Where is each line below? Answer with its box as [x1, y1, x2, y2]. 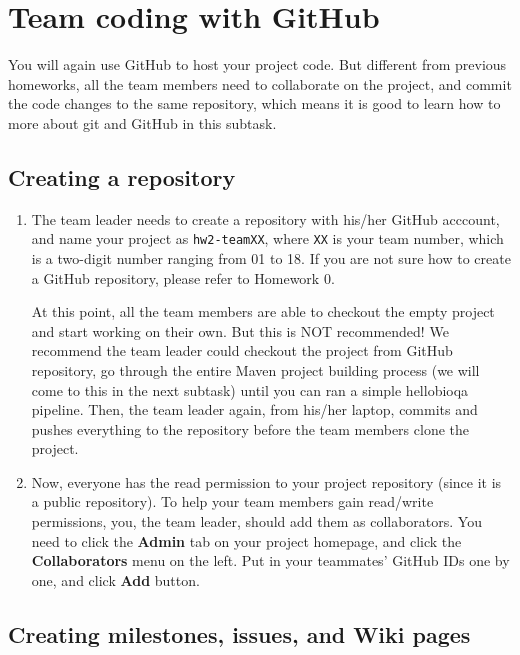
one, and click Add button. [31, 569, 200, 590]
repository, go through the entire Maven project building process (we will [31, 359, 480, 380]
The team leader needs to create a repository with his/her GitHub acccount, [31, 208, 500, 229]
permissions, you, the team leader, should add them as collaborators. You [31, 511, 482, 532]
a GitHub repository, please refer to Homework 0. [31, 267, 335, 288]
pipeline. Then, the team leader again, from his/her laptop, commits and [31, 399, 478, 420]
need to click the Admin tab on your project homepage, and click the [31, 530, 462, 551]
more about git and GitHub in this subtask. [8, 112, 277, 133]
